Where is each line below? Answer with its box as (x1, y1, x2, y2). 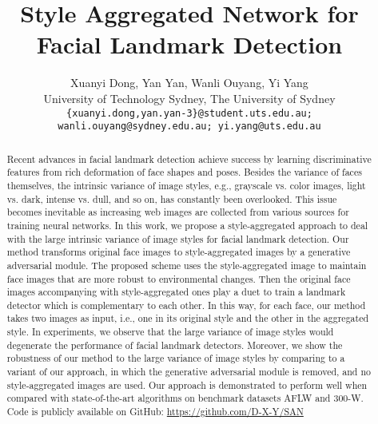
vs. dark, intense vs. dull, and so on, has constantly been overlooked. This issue (6, 192, 337, 205)
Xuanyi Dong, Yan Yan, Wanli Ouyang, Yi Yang (70, 74, 308, 91)
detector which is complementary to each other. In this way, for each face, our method (6, 298, 366, 311)
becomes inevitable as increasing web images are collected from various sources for (6, 205, 349, 219)
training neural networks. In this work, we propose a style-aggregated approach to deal (6, 218, 368, 232)
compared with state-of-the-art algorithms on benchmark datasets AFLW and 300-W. (6, 391, 364, 405)
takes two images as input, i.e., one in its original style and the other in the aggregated (6, 311, 369, 325)
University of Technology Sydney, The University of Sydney (43, 89, 336, 106)
